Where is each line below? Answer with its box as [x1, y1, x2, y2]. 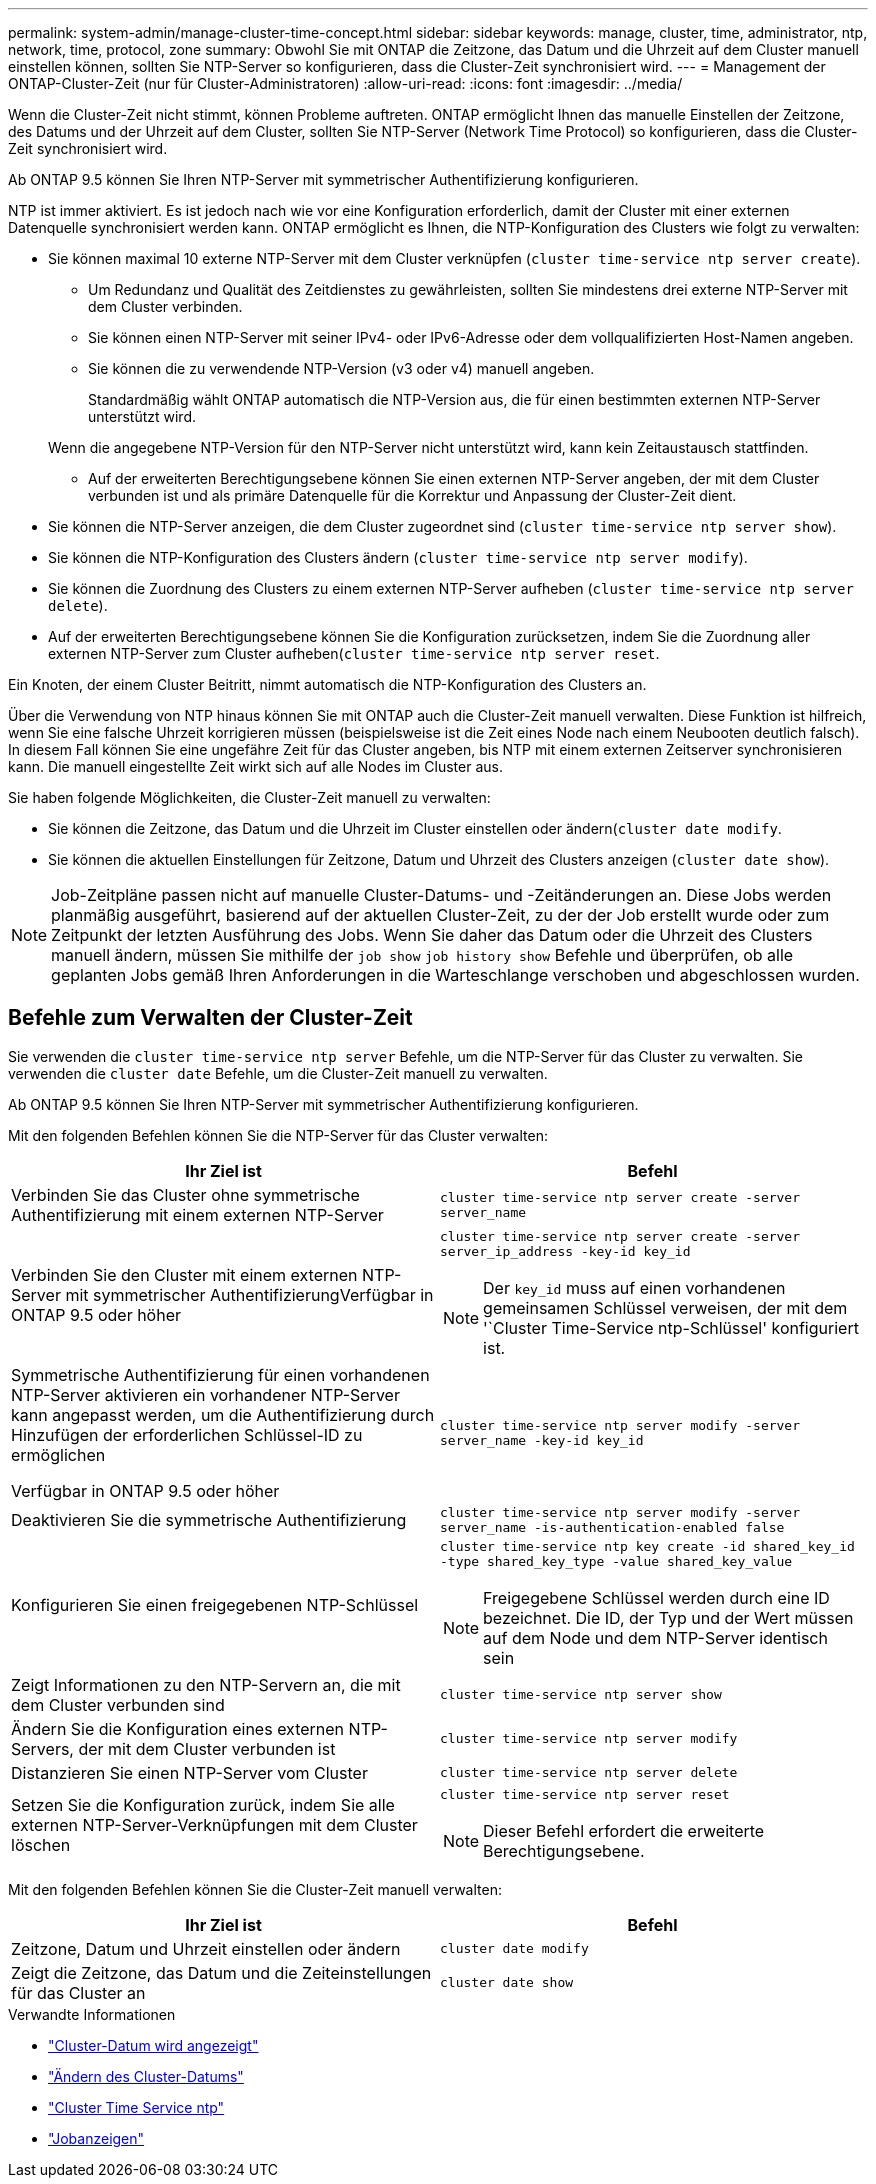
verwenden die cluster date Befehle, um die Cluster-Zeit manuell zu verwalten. [8, 1064, 548, 1082]
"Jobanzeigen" [48, 2129, 145, 2147]
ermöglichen [11, 1444, 106, 1465]
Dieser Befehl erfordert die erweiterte [483, 1820, 765, 1841]
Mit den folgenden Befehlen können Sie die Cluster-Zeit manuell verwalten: [8, 1880, 502, 1898]
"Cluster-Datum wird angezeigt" [48, 2036, 259, 2054]
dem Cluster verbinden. [88, 298, 243, 315]
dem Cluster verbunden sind [11, 1694, 225, 1715]
